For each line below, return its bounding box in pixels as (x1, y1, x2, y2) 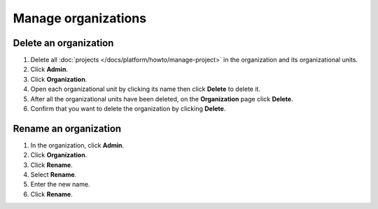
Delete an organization (13, 37, 114, 49)
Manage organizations (13, 10, 147, 26)
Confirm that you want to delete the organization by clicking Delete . (30, 105, 226, 113)
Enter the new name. (30, 180, 90, 189)
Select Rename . (30, 171, 77, 179)
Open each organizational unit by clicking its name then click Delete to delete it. (30, 85, 260, 94)
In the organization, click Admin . (30, 140, 125, 150)
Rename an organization (13, 122, 122, 134)
